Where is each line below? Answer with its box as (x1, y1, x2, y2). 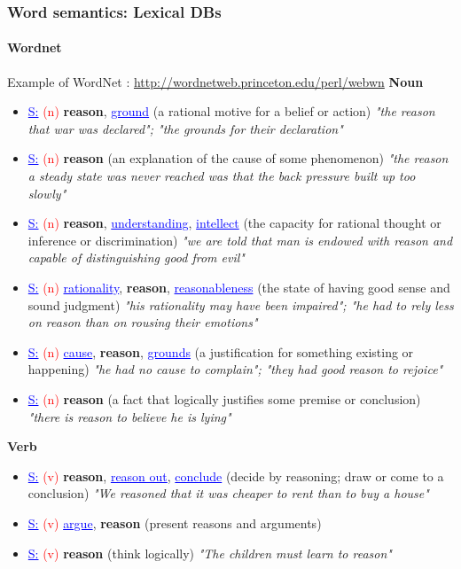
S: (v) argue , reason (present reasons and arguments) (27, 513, 322, 532)
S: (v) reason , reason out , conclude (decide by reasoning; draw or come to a (27, 466, 444, 485)
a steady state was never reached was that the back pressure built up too (27, 167, 416, 185)
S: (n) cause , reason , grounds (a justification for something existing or (27, 342, 414, 361)
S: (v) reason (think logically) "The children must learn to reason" (27, 543, 392, 562)
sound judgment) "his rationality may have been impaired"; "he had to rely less (27, 295, 454, 314)
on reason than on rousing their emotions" (27, 313, 258, 331)
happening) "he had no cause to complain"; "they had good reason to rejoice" (27, 360, 443, 378)
